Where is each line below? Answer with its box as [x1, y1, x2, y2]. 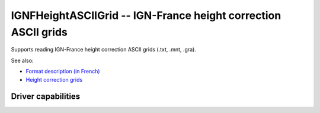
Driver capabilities [11, 92, 81, 102]
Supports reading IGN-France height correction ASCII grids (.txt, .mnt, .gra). [11, 46, 197, 53]
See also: [11, 57, 34, 64]
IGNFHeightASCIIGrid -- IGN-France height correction [11, 9, 281, 22]
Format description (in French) [25, 68, 100, 75]
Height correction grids [25, 76, 83, 83]
